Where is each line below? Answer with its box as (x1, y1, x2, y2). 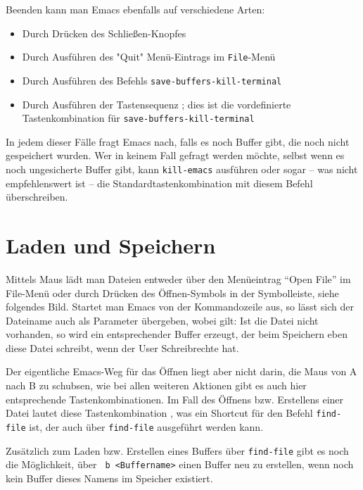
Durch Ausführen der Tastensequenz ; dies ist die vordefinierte (22, 96, 291, 111)
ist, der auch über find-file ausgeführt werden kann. (29, 419, 264, 434)
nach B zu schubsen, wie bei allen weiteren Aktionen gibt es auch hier (6, 378, 307, 393)
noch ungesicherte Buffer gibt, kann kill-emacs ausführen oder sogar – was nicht (6, 161, 358, 176)
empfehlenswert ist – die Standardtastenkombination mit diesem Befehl (6, 175, 313, 190)
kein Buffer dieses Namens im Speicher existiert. (6, 470, 213, 485)
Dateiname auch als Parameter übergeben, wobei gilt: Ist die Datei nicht (6, 313, 319, 327)
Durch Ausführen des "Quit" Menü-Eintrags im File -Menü (22, 49, 276, 64)
